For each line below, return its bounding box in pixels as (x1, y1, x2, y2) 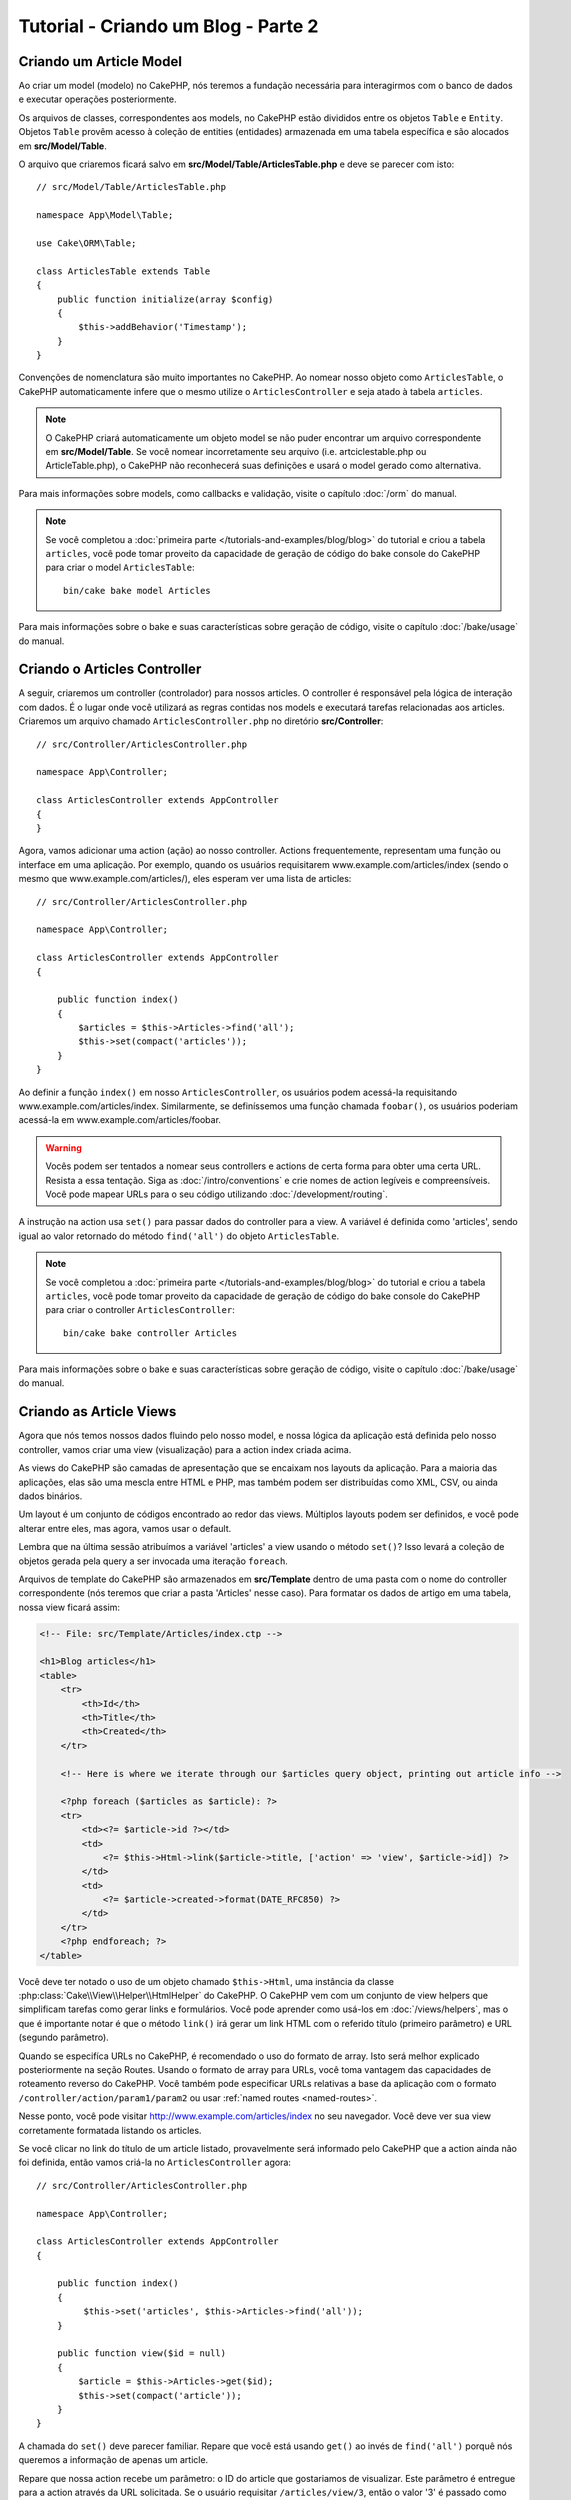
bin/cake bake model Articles (63, 585, 212, 596)
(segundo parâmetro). (18, 2031, 109, 2044)
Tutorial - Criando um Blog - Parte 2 (18, 15, 319, 37)
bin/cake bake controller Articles (63, 1327, 238, 1339)
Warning (45, 1141, 82, 1154)
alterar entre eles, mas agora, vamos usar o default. (18, 1522, 232, 1534)
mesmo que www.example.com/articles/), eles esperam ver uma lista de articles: (18, 873, 352, 885)
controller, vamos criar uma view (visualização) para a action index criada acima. (18, 1443, 352, 1455)
